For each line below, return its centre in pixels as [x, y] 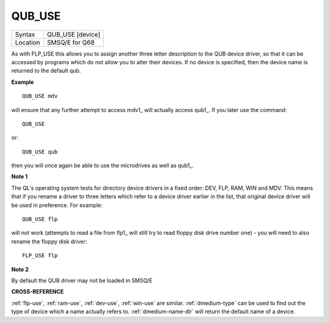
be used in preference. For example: [57, 205]
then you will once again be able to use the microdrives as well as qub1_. [102, 166]
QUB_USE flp [40, 219]
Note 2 [20, 269]
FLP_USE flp [40, 256]
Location [28, 42]
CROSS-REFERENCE [38, 292]
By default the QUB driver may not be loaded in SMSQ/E [82, 280]
